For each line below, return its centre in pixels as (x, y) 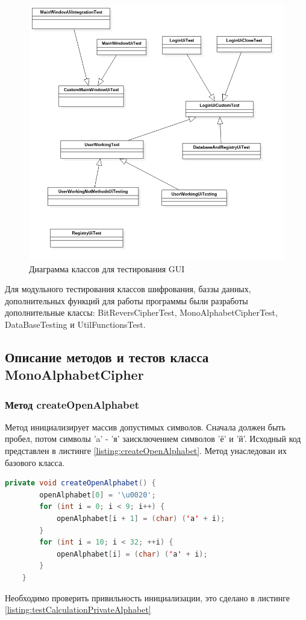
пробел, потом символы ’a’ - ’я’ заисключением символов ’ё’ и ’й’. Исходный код (153, 439)
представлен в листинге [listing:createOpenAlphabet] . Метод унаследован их (146, 451)
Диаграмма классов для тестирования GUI (107, 268)
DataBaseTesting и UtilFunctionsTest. (75, 324)
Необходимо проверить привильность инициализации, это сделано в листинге (148, 597)
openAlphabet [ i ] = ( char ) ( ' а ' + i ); (132, 554)
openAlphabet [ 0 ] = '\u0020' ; (98, 495)
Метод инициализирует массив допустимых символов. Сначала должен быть (145, 427)
